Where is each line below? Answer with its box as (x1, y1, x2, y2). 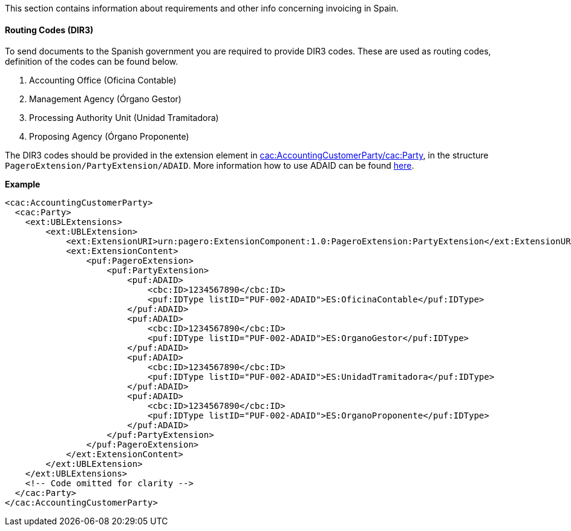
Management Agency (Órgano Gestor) (29, 94, 181, 105)
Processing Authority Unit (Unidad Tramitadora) (29, 112, 219, 123)
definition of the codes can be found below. (5, 56, 178, 67)
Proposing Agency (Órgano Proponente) (29, 131, 189, 142)
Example (5, 179, 41, 190)
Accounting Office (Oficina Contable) (29, 75, 177, 86)
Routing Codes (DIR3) (5, 24, 94, 35)
